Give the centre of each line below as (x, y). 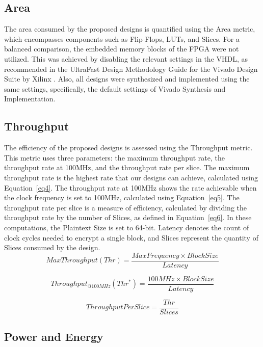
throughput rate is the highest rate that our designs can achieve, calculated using (131, 177)
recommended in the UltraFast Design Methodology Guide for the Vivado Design (131, 69)
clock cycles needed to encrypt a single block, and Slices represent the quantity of (131, 237)
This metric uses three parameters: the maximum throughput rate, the (114, 157)
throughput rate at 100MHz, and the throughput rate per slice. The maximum (127, 167)
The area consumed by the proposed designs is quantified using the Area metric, (130, 29)
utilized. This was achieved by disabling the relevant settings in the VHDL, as (126, 58)
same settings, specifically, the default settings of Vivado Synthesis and (115, 88)
